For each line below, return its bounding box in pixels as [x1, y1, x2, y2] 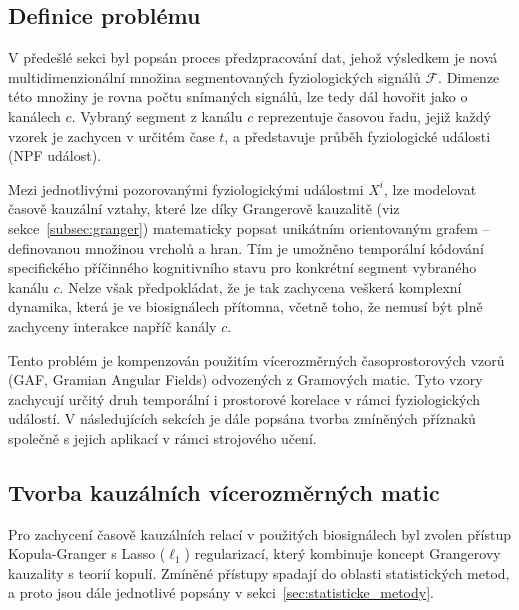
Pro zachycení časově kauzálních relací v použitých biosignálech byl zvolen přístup [8, 523, 511, 544]
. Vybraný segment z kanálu [71, 105, 243, 126]
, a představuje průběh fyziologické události [224, 125, 491, 146]
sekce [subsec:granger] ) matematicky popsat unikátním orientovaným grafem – [8, 217, 490, 238]
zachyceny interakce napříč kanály [8, 315, 217, 336]
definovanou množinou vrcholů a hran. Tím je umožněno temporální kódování [8, 237, 484, 258]
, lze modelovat [384, 178, 477, 199]
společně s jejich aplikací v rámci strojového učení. [8, 427, 317, 448]
